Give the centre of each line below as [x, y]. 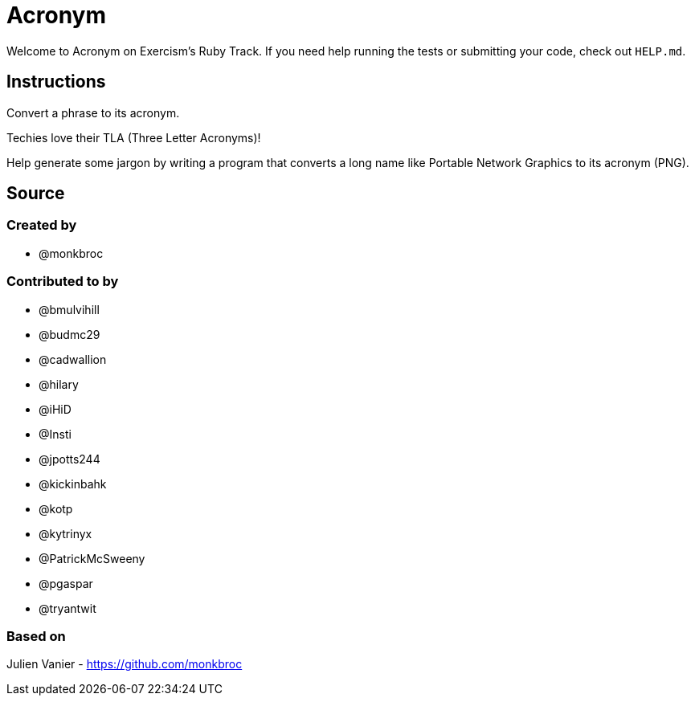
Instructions [56, 82]
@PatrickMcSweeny [92, 558]
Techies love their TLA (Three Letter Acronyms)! [134, 137]
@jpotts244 [69, 459]
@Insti [55, 434]
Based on [36, 636]
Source [36, 194]
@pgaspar [66, 583]
